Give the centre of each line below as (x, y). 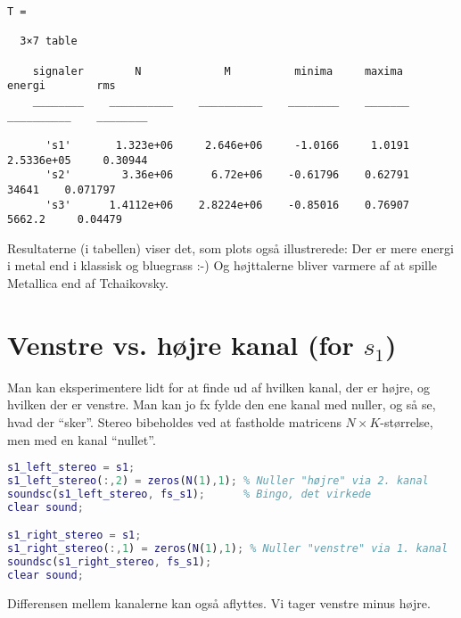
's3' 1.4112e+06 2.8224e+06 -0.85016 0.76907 (227, 205)
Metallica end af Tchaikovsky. (88, 283)
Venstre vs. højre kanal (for (181, 344)
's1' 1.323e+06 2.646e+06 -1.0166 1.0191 (227, 145)
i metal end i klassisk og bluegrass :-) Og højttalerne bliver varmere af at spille (222, 265)
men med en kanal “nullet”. (82, 439)
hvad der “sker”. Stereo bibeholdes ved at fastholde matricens (174, 421)
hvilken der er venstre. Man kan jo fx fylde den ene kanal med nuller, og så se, (222, 404)
